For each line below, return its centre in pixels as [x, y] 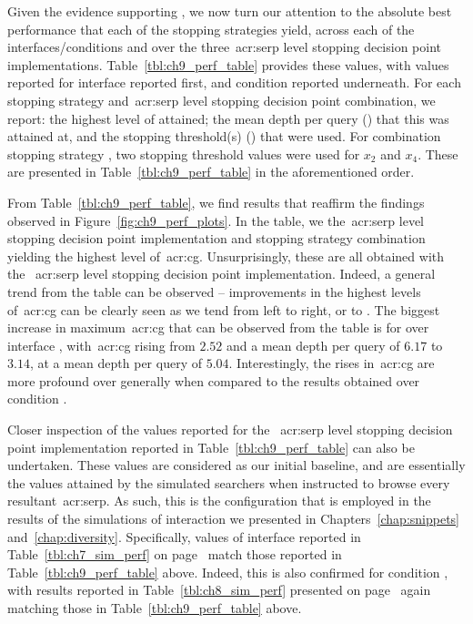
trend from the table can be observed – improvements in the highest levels [214, 291]
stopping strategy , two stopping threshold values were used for [184, 153]
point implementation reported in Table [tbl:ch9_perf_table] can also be [211, 447]
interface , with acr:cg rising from [101, 345]
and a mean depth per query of [313, 345]
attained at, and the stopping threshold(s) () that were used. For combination [224, 136]
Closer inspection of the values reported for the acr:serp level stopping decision [230, 430]
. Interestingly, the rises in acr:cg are [332, 363]
